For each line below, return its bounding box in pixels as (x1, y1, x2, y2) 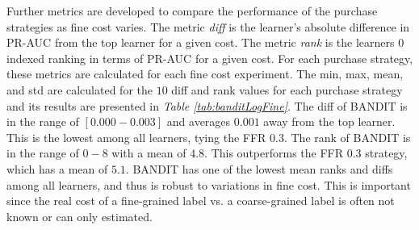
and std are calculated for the (6, 81, 153, 98)
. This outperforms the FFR (204, 144, 344, 161)
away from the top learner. (263, 113, 396, 130)
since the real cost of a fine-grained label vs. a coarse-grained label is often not (6, 192, 395, 209)
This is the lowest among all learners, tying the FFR (6, 128, 266, 145)
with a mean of (111, 144, 186, 161)
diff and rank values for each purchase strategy (171, 81, 403, 98)
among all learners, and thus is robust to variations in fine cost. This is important (6, 176, 411, 193)
